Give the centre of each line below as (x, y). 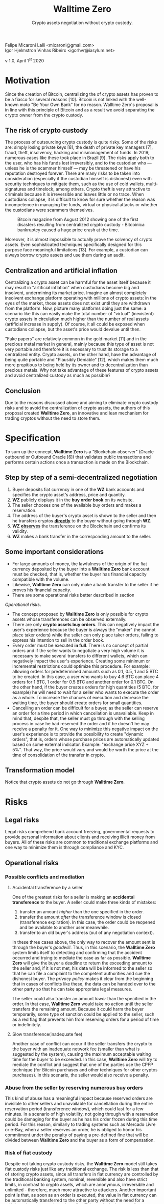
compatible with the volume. (41, 579)
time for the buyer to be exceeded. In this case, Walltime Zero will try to (85, 1060)
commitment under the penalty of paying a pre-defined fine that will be (77, 1135)
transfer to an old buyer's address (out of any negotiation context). (87, 933)
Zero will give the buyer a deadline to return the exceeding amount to (82, 963)
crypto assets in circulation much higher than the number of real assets (77, 319)
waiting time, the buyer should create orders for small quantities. (77, 703)
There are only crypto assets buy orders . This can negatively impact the (86, 624)
